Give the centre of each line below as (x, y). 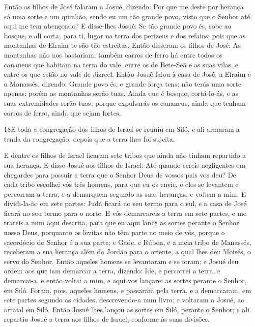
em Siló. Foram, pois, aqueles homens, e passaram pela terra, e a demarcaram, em (127, 290)
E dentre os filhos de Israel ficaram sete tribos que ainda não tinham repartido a (125, 155)
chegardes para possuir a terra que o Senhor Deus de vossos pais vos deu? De (120, 174)
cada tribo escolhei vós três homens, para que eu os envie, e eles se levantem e (121, 184)
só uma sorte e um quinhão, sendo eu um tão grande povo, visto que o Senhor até (127, 16)
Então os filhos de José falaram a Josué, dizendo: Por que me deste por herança (124, 6)
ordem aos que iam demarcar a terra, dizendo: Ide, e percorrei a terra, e (112, 271)
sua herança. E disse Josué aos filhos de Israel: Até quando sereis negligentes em (125, 164)
